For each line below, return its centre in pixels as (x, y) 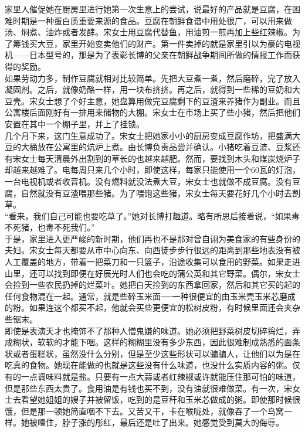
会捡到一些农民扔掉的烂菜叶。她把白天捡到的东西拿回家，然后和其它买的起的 (152, 285)
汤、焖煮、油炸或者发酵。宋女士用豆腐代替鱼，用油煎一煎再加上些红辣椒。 (148, 32)
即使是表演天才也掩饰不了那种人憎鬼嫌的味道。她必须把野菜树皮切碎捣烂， (148, 330)
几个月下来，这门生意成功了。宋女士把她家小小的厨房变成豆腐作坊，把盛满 (148, 135)
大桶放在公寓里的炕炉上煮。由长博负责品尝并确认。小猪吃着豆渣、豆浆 (156, 147)
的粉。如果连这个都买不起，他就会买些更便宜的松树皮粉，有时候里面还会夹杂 (152, 307)
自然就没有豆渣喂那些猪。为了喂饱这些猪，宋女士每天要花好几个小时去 (156, 193)
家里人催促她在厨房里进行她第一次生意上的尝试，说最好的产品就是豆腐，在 (148, 9)
